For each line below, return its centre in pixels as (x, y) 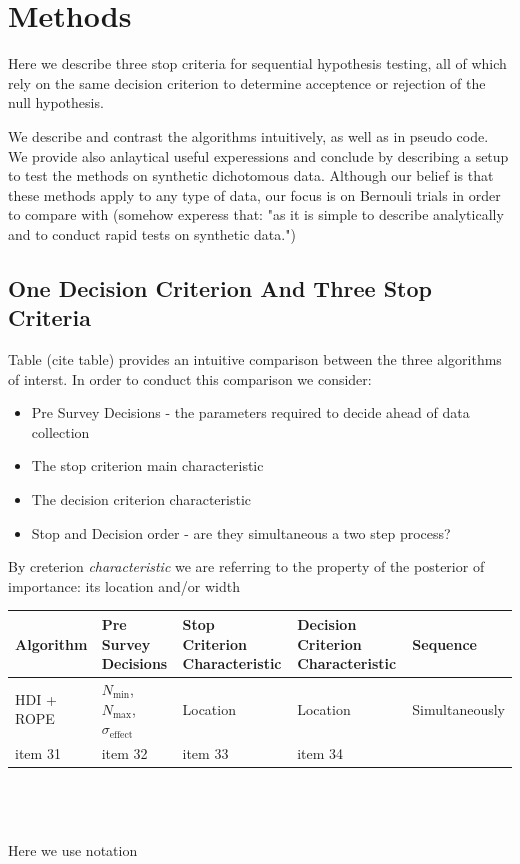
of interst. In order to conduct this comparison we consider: (190, 378)
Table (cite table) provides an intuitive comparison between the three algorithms (255, 359)
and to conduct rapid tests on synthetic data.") (152, 233)
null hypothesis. (56, 102)
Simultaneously (458, 708)
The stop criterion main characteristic (147, 465)
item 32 (124, 752)
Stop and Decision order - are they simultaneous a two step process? (241, 532)
